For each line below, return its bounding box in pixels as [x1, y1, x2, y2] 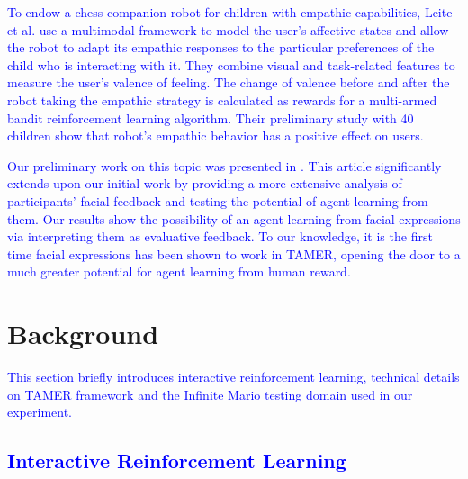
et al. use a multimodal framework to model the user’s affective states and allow [7, 20, 449, 39]
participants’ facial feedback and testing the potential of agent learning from [7, 191, 428, 210]
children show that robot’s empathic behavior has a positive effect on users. [7, 126, 424, 145]
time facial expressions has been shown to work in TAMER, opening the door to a [7, 244, 461, 263]
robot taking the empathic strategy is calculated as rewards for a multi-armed [7, 90, 437, 109]
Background [7, 315, 159, 352]
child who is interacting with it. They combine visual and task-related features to [7, 55, 455, 74]
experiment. [7, 402, 72, 421]
